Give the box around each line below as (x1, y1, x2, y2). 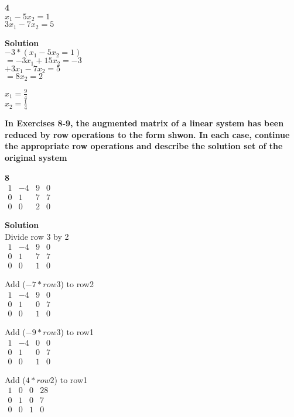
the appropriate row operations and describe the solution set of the (5, 140, 283, 152)
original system (5, 151, 67, 163)
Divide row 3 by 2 (5, 230, 69, 242)
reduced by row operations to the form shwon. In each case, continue (5, 128, 290, 140)
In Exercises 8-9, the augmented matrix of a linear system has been (5, 117, 284, 129)
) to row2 (60, 278, 94, 290)
